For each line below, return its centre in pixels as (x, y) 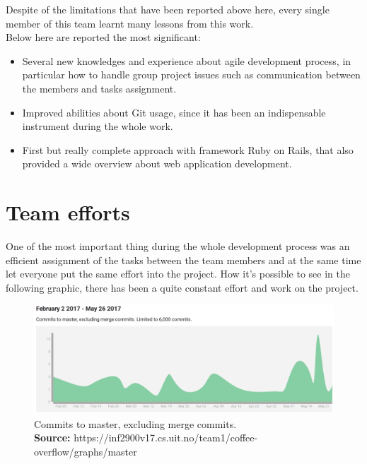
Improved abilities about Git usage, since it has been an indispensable (174, 112)
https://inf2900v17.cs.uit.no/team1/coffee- (166, 438)
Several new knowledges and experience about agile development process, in (187, 60)
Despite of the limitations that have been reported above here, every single (168, 9)
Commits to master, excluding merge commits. (135, 423)
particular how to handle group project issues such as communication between (191, 75)
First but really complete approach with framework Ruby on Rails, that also (188, 149)
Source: (52, 438)
